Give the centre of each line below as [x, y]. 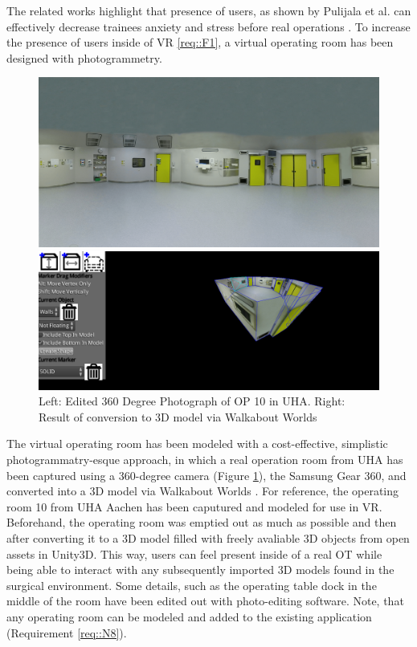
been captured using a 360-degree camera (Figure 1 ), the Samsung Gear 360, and [206, 475]
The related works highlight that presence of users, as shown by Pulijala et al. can [209, 10]
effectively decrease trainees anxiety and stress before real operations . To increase [208, 26]
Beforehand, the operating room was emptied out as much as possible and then [202, 522]
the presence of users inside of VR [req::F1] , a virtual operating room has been [200, 42]
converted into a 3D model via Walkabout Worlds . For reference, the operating [203, 491]
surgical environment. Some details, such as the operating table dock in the [192, 585]
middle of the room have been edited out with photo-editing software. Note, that [205, 601]
